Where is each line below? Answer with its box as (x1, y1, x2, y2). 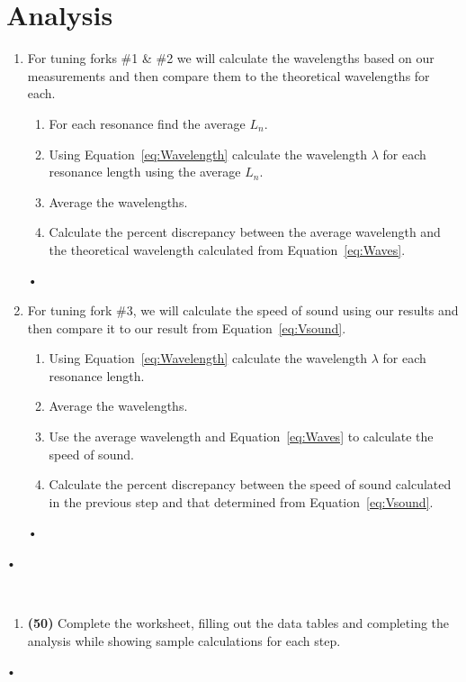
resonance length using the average (49, 162, 241, 181)
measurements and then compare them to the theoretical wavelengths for (27, 66, 430, 85)
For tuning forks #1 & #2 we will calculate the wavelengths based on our (27, 49, 435, 68)
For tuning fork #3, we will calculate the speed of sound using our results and (27, 301, 459, 320)
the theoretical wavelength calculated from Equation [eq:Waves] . (49, 240, 406, 259)
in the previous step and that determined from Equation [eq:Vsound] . (49, 492, 434, 511)
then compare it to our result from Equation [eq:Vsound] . (27, 318, 346, 337)
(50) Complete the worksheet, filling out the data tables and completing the (27, 614, 450, 632)
